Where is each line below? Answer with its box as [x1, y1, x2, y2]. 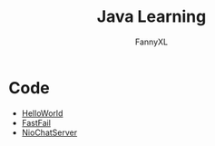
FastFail [21, 117, 52, 128]
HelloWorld [21, 107, 64, 119]
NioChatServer [21, 127, 78, 138]
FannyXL [134, 36, 169, 47]
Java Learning [96, 6, 207, 27]
